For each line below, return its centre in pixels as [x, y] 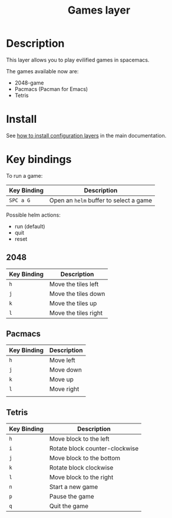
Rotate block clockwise [81, 468]
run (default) [30, 226]
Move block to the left [80, 439]
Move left [62, 360]
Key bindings [39, 159]
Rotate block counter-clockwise [94, 448]
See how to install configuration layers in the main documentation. [86, 135]
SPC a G [20, 200]
